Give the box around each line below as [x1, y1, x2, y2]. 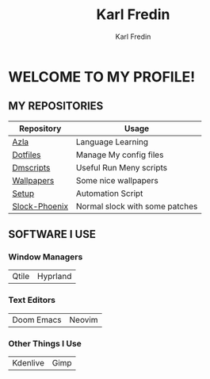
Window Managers [8, 251, 83, 262]
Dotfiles [12, 149, 41, 160]
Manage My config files [75, 149, 164, 160]
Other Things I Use [8, 338, 82, 349]
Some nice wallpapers [75, 174, 158, 186]
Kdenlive [12, 358, 45, 369]
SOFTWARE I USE [8, 228, 97, 241]
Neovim [69, 314, 98, 325]
